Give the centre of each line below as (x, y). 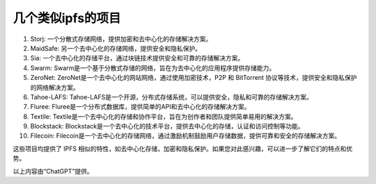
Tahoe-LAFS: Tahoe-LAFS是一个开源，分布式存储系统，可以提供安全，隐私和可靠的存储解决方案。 (171, 97)
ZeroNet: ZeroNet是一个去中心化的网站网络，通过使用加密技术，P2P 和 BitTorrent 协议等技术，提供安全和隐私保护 (194, 78)
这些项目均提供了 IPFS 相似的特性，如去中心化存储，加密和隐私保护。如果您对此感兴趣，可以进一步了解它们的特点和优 (183, 149)
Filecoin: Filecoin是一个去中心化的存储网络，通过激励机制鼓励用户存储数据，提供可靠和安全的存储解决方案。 (186, 136)
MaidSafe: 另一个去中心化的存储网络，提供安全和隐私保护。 (116, 48)
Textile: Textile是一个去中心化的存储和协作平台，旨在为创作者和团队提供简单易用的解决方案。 (164, 116)
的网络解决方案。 (55, 87)
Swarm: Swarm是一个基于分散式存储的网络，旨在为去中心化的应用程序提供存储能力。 (153, 68)
